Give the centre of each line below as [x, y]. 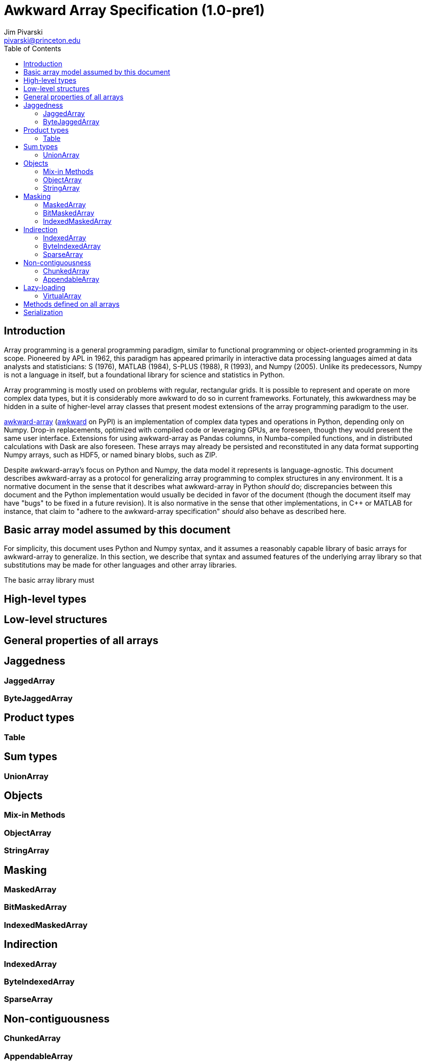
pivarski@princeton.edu [42, 40]
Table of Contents [33, 48]
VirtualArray [62, 295]
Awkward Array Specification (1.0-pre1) [134, 10]
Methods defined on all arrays [71, 304]
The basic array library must [49, 580]
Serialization [43, 312]
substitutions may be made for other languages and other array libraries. [121, 565]
